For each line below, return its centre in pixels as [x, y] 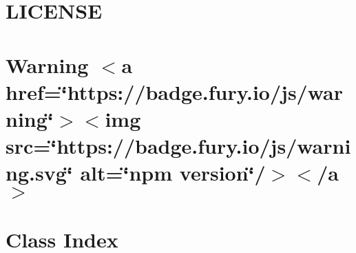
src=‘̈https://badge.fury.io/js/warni [178, 146]
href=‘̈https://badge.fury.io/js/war [175, 91]
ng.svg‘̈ [39, 173]
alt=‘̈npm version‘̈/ [173, 173]
